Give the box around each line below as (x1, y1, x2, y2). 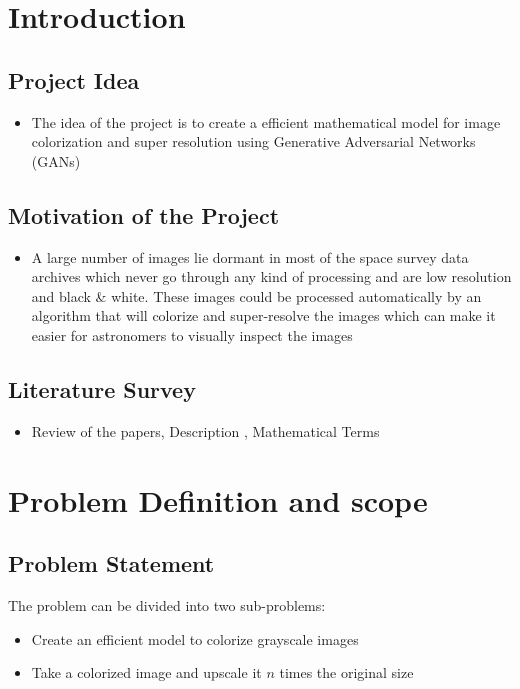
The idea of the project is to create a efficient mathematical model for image (31, 111, 501, 132)
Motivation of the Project (8, 199, 280, 230)
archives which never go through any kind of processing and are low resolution (31, 266, 512, 287)
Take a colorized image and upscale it (31, 662, 262, 683)
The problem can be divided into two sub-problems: (8, 594, 326, 615)
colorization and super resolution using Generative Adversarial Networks (31, 131, 476, 152)
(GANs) (31, 150, 81, 171)
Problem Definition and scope (8, 479, 428, 520)
